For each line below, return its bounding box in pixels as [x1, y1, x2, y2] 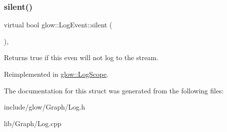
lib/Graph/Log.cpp [4, 118, 62, 128]
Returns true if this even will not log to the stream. [4, 52, 159, 63]
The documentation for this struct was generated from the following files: [4, 85, 224, 95]
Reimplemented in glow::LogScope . [4, 69, 109, 79]
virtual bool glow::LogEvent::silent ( [4, 20, 112, 30]
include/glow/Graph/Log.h [4, 102, 85, 112]
